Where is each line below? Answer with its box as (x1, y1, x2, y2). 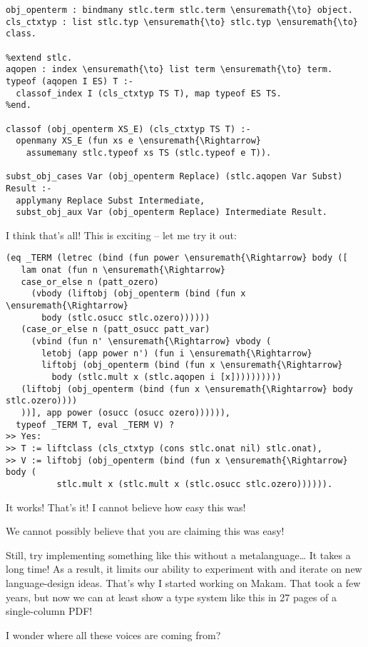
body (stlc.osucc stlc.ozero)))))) (41, 312, 210, 323)
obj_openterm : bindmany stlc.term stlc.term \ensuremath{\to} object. (6, 5, 353, 15)
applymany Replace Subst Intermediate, (16, 195, 205, 206)
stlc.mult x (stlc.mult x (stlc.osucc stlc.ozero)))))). (56, 478, 333, 489)
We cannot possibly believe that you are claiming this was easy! (6, 523, 285, 538)
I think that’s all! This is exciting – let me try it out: (6, 227, 237, 242)
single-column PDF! (6, 603, 93, 618)
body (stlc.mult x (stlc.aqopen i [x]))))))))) (51, 371, 282, 382)
